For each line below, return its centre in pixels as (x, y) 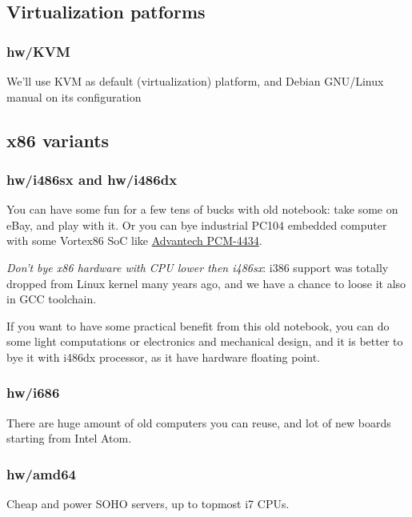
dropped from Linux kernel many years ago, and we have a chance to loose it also (206, 283)
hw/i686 (33, 393)
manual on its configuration (74, 96)
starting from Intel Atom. (69, 438)
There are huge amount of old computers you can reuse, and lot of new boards (199, 422)
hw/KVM (38, 51)
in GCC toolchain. (52, 299)
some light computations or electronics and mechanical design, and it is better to (205, 341)
